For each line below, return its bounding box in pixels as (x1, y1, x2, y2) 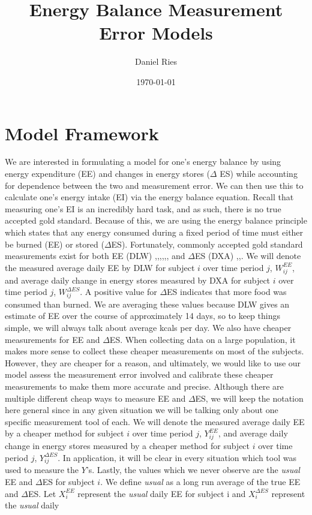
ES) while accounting (220, 167, 298, 180)
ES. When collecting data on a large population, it (109, 333, 296, 345)
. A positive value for (80, 285, 157, 298)
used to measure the (5, 463, 79, 476)
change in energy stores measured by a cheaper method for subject (5, 439, 250, 452)
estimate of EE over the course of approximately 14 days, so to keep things (5, 309, 280, 322)
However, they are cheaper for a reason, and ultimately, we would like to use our (5, 356, 301, 369)
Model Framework (5, 121, 159, 145)
